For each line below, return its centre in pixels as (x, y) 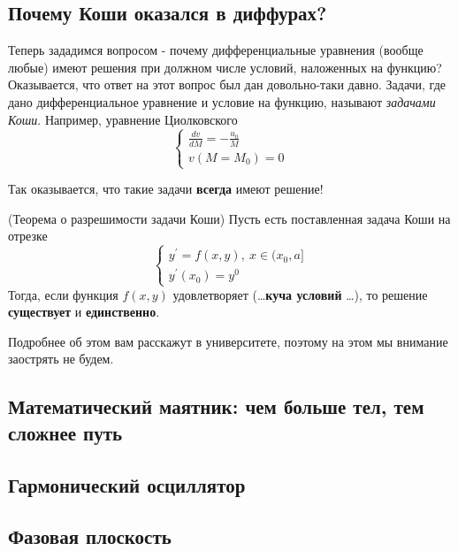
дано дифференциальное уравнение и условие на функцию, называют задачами (222, 101)
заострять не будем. (61, 359)
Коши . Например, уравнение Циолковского (123, 119)
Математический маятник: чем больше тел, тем (216, 406)
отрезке (28, 236)
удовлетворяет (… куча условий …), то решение (300, 294)
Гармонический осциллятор (127, 484)
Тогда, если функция (63, 294)
